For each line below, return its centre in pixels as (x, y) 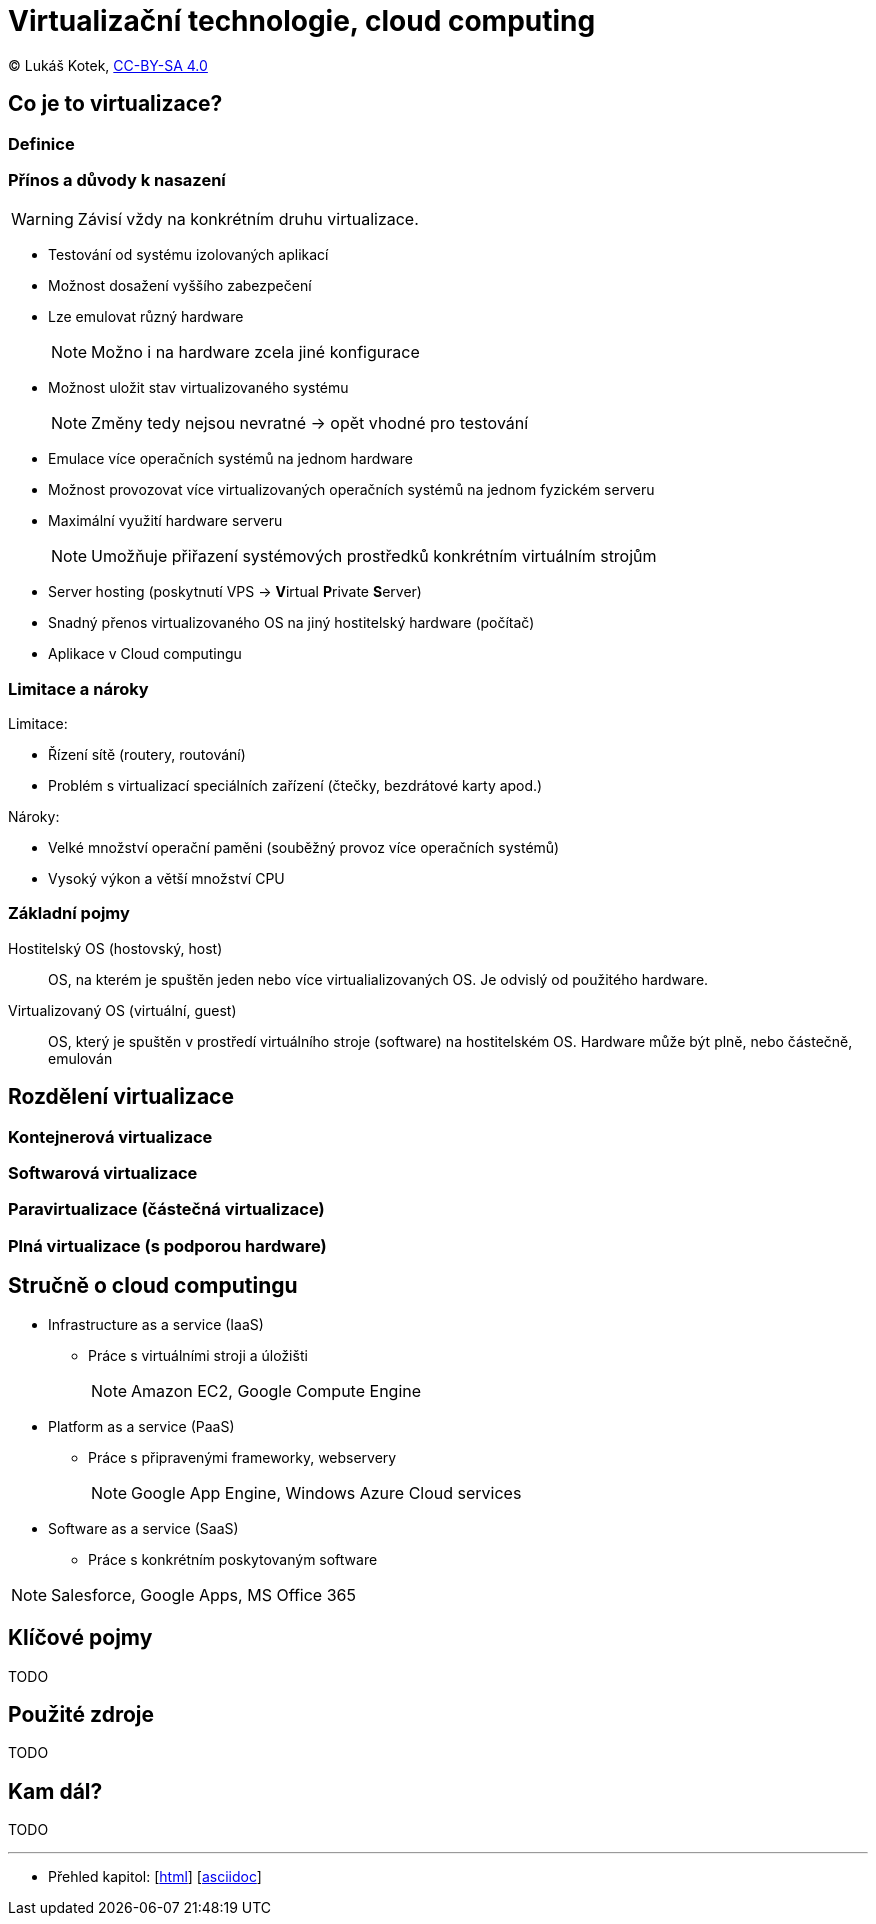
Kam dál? (55, 1791)
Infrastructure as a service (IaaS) (156, 1324)
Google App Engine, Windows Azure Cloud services (326, 1492)
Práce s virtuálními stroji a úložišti (198, 1355)
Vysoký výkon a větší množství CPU (166, 879)
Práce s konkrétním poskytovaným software (233, 1559)
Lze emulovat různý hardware (146, 317)
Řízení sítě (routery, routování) (147, 755)
